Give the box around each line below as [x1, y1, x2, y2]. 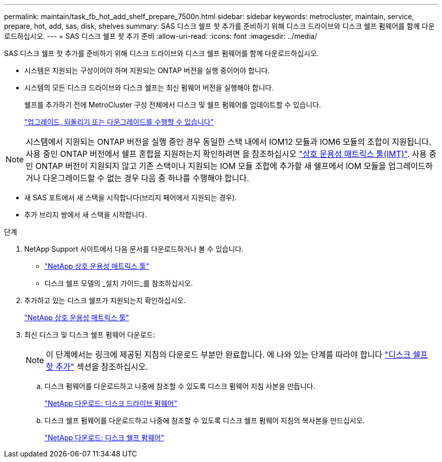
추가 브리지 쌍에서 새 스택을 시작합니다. [24, 210, 147, 219]
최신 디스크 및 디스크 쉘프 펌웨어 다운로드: [24, 330, 155, 339]
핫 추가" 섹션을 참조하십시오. [46, 362, 148, 372]
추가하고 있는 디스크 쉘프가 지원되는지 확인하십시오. [24, 296, 186, 305]
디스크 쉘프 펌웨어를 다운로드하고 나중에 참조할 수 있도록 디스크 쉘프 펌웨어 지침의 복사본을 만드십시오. [44, 416, 365, 425]
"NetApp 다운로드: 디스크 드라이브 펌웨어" [44, 399, 178, 408]
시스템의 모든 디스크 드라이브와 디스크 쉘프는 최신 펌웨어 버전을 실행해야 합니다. [24, 83, 274, 92]
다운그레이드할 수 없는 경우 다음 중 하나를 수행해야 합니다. [43, 173, 249, 183]
